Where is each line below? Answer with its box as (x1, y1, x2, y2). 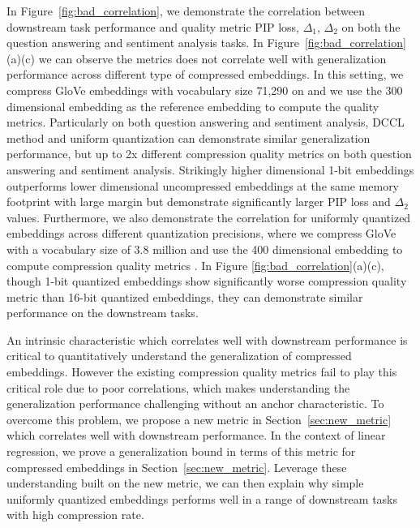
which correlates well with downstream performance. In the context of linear (6, 427, 386, 444)
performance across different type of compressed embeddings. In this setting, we (6, 66, 404, 83)
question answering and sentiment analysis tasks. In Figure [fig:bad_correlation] (6, 34, 406, 51)
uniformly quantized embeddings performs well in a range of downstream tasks (6, 490, 398, 507)
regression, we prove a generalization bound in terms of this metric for (6, 443, 356, 460)
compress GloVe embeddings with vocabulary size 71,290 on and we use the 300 (6, 81, 403, 98)
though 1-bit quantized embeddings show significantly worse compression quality (6, 273, 407, 290)
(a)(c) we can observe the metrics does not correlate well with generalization (6, 49, 387, 67)
